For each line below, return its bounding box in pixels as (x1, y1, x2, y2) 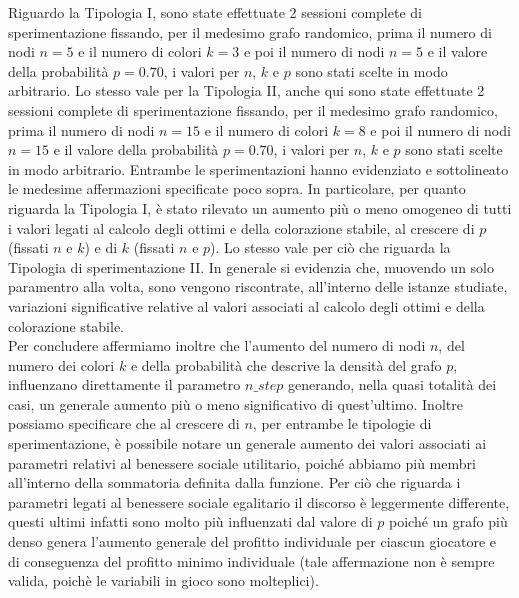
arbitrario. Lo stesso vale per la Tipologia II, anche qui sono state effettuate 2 (8, 80, 485, 101)
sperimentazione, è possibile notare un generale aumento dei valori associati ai (8, 433, 487, 454)
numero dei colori (8, 354, 115, 375)
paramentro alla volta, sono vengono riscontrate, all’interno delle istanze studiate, (8, 276, 508, 297)
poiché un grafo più (389, 511, 508, 532)
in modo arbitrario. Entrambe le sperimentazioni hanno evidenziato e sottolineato (8, 158, 509, 179)
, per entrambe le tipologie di (252, 413, 432, 434)
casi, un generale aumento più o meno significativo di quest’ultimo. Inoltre (8, 393, 463, 414)
